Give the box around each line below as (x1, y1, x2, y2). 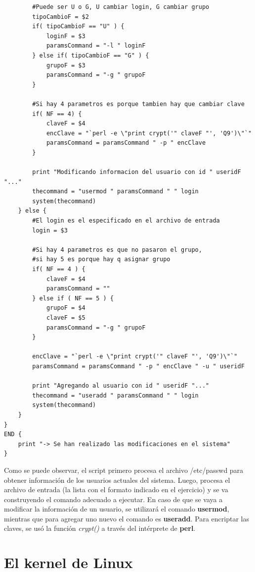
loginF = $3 (46, 32, 85, 40)
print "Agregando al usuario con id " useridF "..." (32, 382, 210, 390)
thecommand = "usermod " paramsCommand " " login (32, 188, 199, 195)
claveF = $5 (46, 314, 85, 321)
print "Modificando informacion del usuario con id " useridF (32, 169, 241, 176)
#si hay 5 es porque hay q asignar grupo (32, 256, 170, 263)
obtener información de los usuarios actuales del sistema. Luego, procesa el (4, 474, 230, 485)
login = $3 (32, 227, 68, 234)
